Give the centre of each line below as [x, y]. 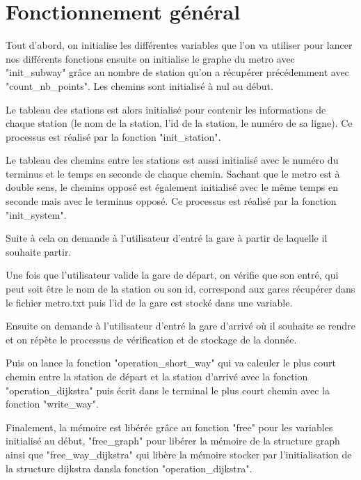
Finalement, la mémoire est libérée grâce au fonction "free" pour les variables [169, 427]
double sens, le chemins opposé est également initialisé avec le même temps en [172, 187]
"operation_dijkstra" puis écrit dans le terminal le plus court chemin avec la [168, 390]
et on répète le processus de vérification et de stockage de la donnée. [151, 339]
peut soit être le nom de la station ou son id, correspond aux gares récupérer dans [180, 289]
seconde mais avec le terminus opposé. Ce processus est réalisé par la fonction [171, 201]
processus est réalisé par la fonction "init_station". [113, 136]
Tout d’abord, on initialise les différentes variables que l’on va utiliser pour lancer [179, 45]
